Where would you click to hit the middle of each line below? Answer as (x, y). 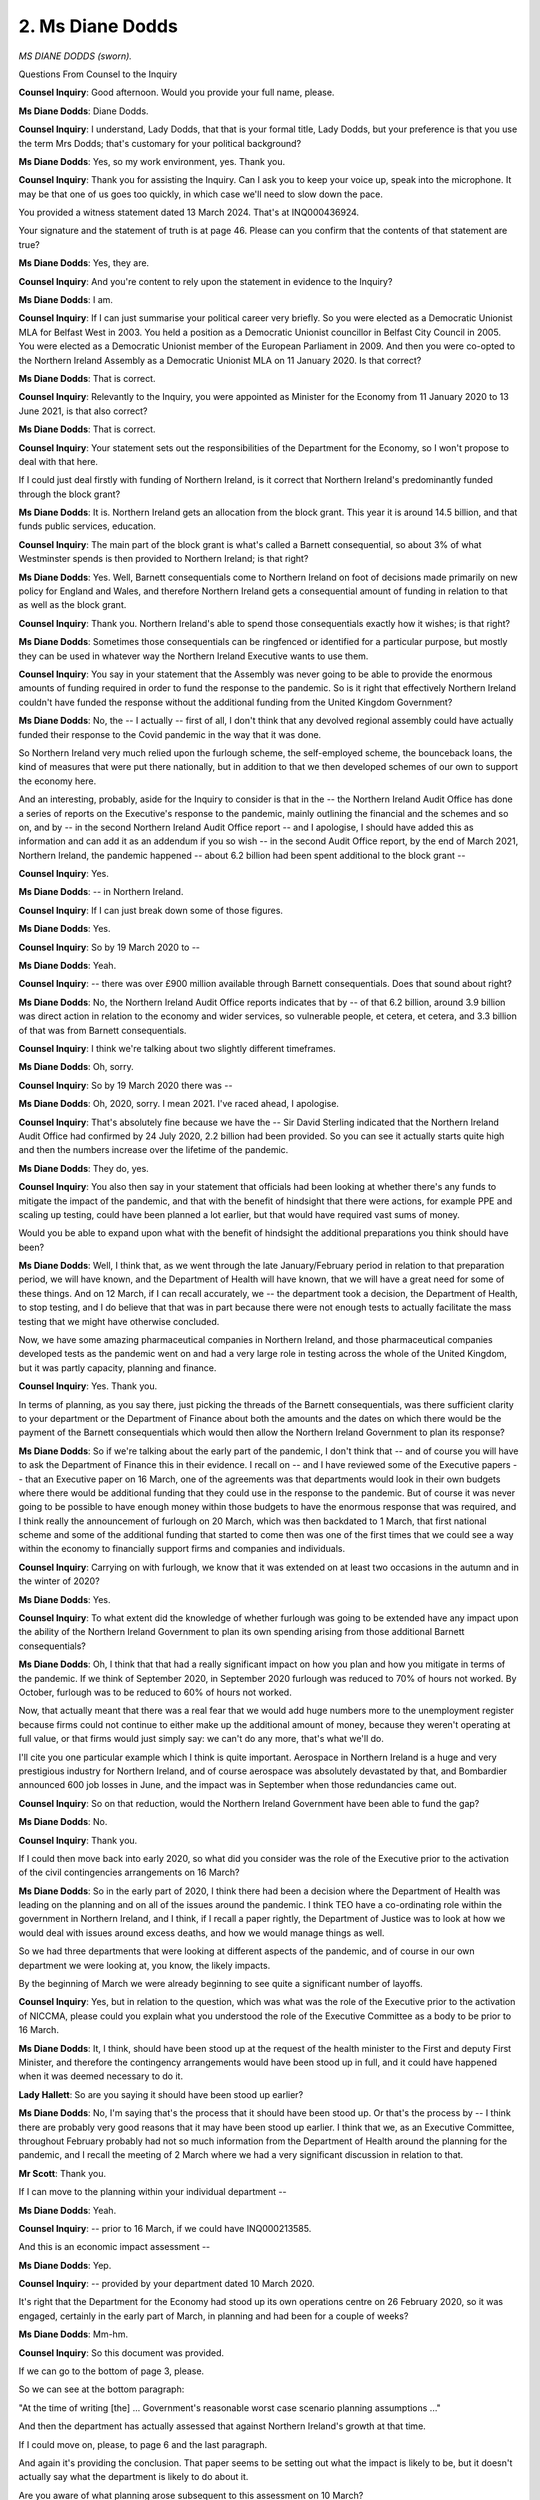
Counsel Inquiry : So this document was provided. (121, 2352)
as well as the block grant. (72, 605)
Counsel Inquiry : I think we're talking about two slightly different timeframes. (177, 1048)
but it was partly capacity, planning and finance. (117, 1367)
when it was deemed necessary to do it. (101, 2076)
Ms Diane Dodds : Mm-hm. (73, 2334)
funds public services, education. (87, 526)
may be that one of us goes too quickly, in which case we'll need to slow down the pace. (201, 194)
